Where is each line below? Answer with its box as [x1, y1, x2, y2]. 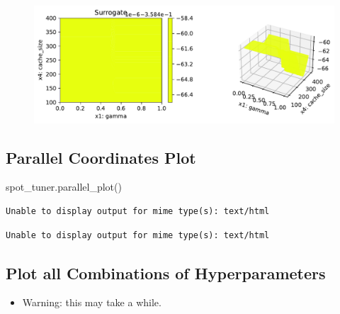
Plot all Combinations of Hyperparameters [6, 262, 326, 284]
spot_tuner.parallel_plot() [6, 179, 122, 194]
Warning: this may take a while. [22, 295, 161, 310]
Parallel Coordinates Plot [6, 146, 196, 168]
